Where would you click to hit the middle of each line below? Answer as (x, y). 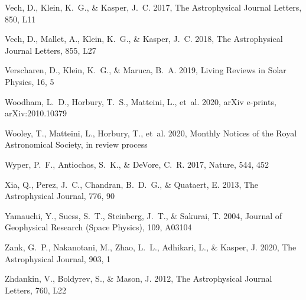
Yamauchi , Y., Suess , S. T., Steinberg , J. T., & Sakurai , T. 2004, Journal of (144, 215)
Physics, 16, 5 (30, 81)
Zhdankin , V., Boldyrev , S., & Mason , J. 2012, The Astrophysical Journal (139, 278)
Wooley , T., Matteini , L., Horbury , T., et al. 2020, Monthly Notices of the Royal (151, 133)
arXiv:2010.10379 (36, 113)
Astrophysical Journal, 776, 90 (60, 196)
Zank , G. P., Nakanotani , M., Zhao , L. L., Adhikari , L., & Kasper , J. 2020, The (151, 247)
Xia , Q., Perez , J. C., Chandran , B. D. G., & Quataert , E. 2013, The (132, 184)
